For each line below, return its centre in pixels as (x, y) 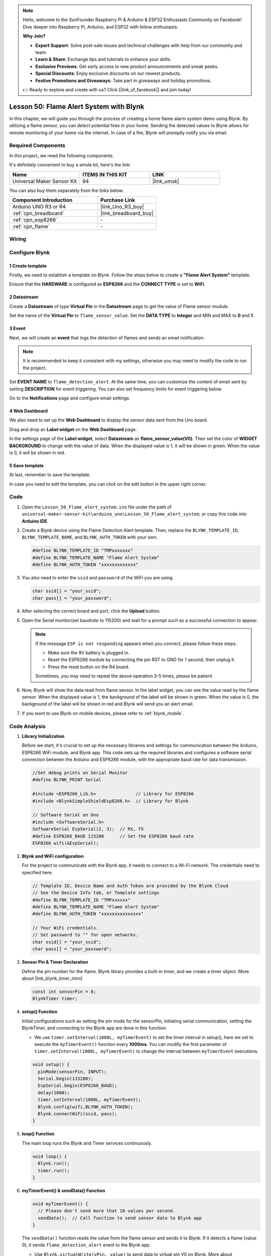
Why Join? (34, 36)
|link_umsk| (166, 181)
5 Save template (27, 465)
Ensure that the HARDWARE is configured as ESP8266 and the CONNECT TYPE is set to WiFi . (107, 284)
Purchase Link (118, 200)
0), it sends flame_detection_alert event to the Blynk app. (86, 1245)
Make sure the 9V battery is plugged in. (89, 653)
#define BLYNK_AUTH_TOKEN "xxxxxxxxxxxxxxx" (88, 914)
